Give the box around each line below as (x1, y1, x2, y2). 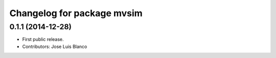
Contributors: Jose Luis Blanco (22, 43, 87, 49)
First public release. (22, 36, 64, 42)
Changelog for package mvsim (9, 8, 143, 19)
